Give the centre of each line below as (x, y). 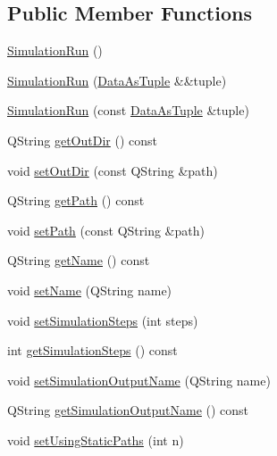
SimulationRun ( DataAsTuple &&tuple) (117, 80)
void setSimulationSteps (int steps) (103, 320)
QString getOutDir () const (83, 140)
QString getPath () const (76, 200)
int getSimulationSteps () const (92, 350)
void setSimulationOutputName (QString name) (139, 380)
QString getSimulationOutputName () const (128, 410)
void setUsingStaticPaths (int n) (96, 439)
